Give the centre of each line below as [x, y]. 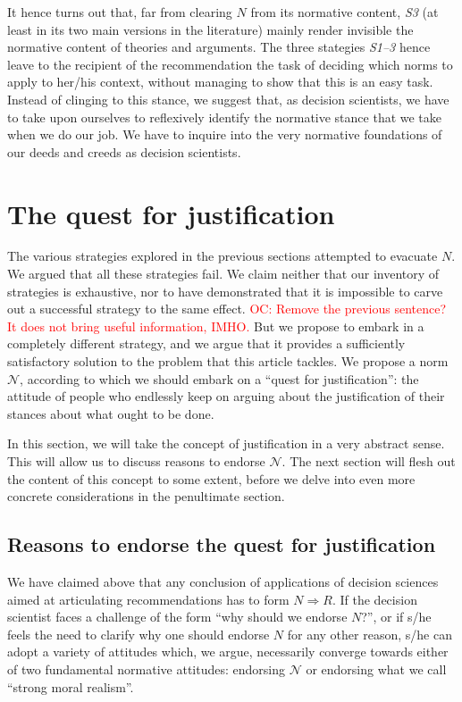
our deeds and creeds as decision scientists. [124, 151]
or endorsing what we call [376, 669]
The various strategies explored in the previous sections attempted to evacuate [223, 256]
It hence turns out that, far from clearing [120, 12]
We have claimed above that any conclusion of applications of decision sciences [223, 581]
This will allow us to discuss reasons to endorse [136, 461]
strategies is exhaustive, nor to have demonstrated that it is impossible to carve [225, 291]
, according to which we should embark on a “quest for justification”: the [219, 378]
